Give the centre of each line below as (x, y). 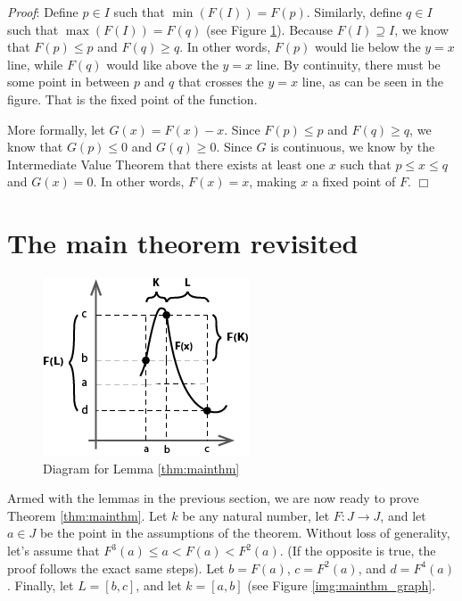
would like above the (162, 64)
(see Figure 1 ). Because (269, 29)
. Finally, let (41, 585)
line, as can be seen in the (373, 82)
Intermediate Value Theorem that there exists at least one (166, 164)
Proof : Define (43, 12)
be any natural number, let (256, 515)
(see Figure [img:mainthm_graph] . (342, 585)
